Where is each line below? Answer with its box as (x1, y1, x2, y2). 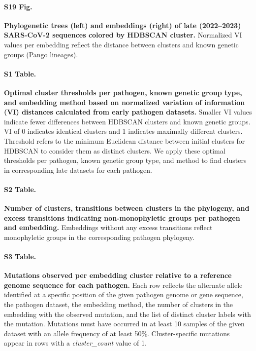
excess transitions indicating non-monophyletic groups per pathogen (4, 212, 240, 223)
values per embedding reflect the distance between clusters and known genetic (4, 39, 239, 49)
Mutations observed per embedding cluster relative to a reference (4, 270, 232, 280)
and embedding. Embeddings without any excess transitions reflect (4, 222, 213, 233)
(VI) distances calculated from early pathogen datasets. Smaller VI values (4, 107, 252, 117)
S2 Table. (4, 184, 36, 194)
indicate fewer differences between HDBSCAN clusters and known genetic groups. (4, 116, 251, 126)
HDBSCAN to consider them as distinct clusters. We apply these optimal (4, 145, 225, 156)
